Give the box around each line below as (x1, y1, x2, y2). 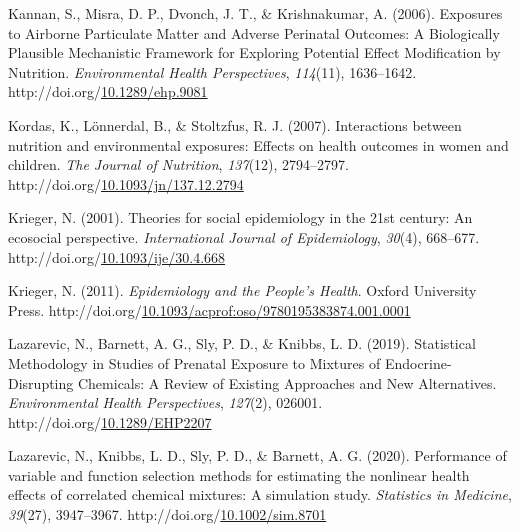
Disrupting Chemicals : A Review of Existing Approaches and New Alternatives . (8, 372, 497, 393)
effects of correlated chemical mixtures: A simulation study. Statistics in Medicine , (8, 484, 512, 505)
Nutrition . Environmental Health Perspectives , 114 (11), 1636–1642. (8, 61, 417, 82)
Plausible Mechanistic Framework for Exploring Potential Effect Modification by (8, 42, 501, 63)
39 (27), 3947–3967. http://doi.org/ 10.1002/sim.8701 (8, 504, 327, 525)
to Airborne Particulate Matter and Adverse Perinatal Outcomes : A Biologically (8, 22, 500, 43)
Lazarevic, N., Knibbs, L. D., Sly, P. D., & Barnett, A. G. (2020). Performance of (8, 445, 507, 466)
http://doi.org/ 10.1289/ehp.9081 (8, 81, 208, 102)
